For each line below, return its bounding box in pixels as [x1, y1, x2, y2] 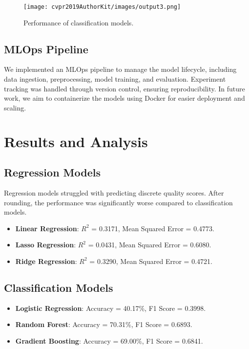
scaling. [4, 102, 26, 112]
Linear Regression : [15, 223, 79, 233]
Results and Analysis [4, 131, 148, 151]
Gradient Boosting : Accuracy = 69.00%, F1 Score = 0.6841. [15, 335, 203, 346]
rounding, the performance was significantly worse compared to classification [4, 197, 233, 207]
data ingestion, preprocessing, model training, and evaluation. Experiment [4, 74, 226, 84]
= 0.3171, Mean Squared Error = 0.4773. [91, 223, 214, 233]
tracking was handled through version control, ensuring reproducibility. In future [4, 83, 245, 93]
